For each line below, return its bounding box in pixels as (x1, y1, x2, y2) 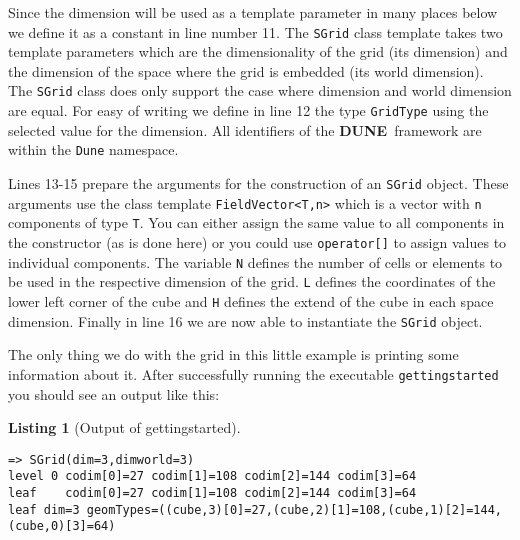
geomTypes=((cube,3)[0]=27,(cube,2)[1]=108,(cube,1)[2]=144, (86, 502, 502, 517)
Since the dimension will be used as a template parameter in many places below (8, 2, 498, 22)
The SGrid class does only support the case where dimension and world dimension (8, 80, 512, 101)
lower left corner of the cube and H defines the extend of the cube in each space (8, 290, 494, 311)
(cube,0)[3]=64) (8, 519, 116, 534)
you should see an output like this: (8, 383, 220, 404)
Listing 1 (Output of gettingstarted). (8, 417, 241, 438)
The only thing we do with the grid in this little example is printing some (8, 344, 459, 365)
